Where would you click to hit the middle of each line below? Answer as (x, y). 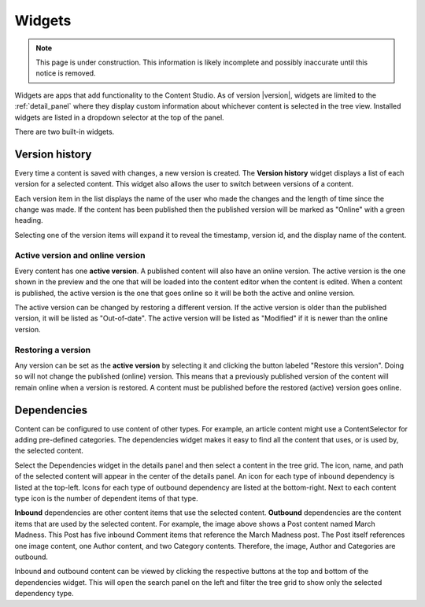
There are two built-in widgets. (65, 131)
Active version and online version (80, 255)
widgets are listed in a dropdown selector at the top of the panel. (119, 117)
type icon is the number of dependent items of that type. (106, 498)
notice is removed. (66, 73)
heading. (29, 220)
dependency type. (44, 594)
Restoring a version (52, 350)
